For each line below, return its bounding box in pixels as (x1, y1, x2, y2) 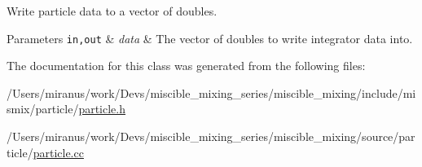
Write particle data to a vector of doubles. (7, 2, 218, 19)
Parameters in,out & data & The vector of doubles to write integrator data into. (7, 29, 413, 46)
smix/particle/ (7, 100, 79, 117)
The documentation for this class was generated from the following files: (7, 57, 366, 74)
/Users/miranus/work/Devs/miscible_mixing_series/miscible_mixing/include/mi (7, 84, 416, 101)
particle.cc (33, 143, 84, 160)
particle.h (78, 100, 126, 117)
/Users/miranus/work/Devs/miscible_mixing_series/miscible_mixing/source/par (7, 128, 415, 145)
